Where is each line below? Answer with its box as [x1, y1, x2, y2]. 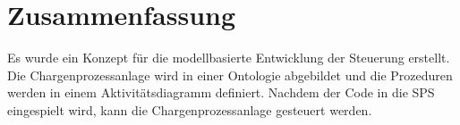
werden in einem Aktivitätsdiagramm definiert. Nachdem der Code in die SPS [7, 83, 435, 102]
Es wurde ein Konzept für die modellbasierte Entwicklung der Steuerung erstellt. [7, 48, 450, 67]
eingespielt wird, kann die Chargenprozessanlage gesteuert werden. [7, 100, 372, 119]
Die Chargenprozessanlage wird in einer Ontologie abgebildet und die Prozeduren [7, 65, 453, 84]
